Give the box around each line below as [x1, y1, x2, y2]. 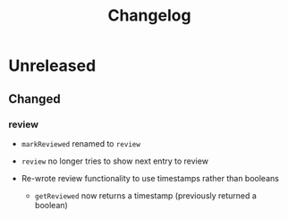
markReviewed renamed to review [21, 138, 140, 148]
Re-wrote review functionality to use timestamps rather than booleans [21, 173, 279, 183]
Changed [8, 91, 61, 106]
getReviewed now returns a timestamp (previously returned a [34, 190, 257, 201]
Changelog [107, 5, 191, 26]
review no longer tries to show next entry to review [21, 156, 209, 166]
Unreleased [8, 55, 97, 76]
